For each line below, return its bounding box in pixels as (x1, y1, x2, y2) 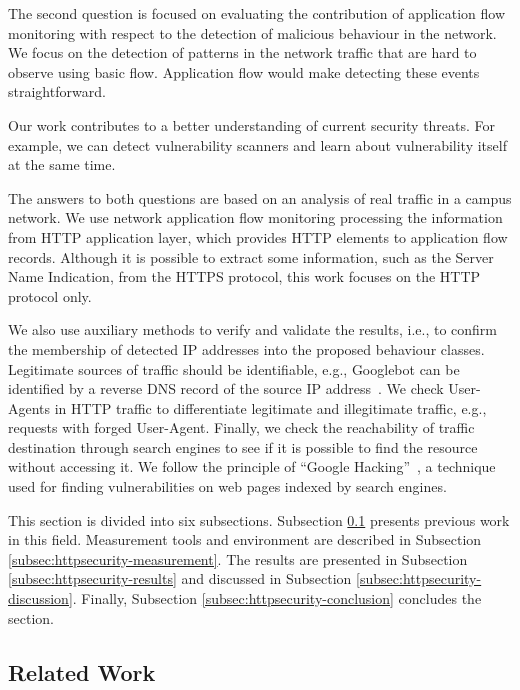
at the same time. (8, 154, 116, 175)
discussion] (8, 588, 73, 609)
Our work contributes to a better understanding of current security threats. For (8, 114, 496, 135)
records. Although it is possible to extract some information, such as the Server (8, 246, 494, 267)
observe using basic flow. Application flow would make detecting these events (8, 61, 480, 82)
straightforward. (8, 81, 106, 102)
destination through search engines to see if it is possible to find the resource (8, 436, 478, 457)
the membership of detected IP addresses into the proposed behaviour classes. (8, 338, 485, 359)
